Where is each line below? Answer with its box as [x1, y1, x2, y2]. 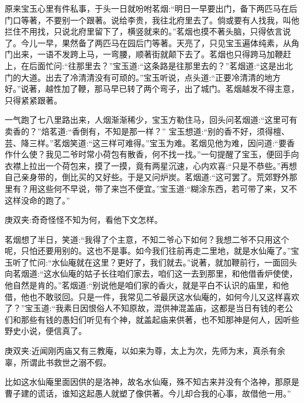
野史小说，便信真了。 [5, 325, 87, 337]
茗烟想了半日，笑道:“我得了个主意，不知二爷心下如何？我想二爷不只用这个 [5, 233, 289, 245]
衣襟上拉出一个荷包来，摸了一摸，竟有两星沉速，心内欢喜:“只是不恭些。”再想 [5, 159, 298, 171]
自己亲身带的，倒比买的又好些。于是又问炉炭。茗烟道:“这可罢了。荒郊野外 [5, 171, 289, 183]
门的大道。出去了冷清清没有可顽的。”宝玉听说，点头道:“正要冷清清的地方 [5, 71, 281, 83]
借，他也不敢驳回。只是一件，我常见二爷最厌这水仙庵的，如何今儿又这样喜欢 [5, 290, 299, 302]
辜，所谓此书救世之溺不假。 [5, 356, 111, 368]
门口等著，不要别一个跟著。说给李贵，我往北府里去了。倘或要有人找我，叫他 [5, 13, 299, 26]
